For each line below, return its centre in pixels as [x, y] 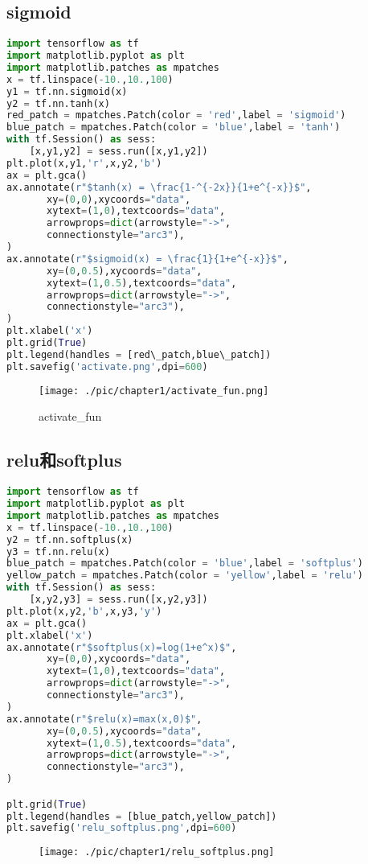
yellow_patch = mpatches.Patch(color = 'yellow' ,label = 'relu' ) [185, 576]
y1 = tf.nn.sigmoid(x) [67, 91]
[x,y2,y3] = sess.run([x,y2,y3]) [119, 600]
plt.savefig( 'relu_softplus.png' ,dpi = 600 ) [122, 828]
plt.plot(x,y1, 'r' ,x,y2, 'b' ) [84, 163]
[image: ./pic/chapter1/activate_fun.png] [154, 391]
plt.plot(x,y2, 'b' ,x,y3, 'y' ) [84, 611]
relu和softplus [64, 460]
